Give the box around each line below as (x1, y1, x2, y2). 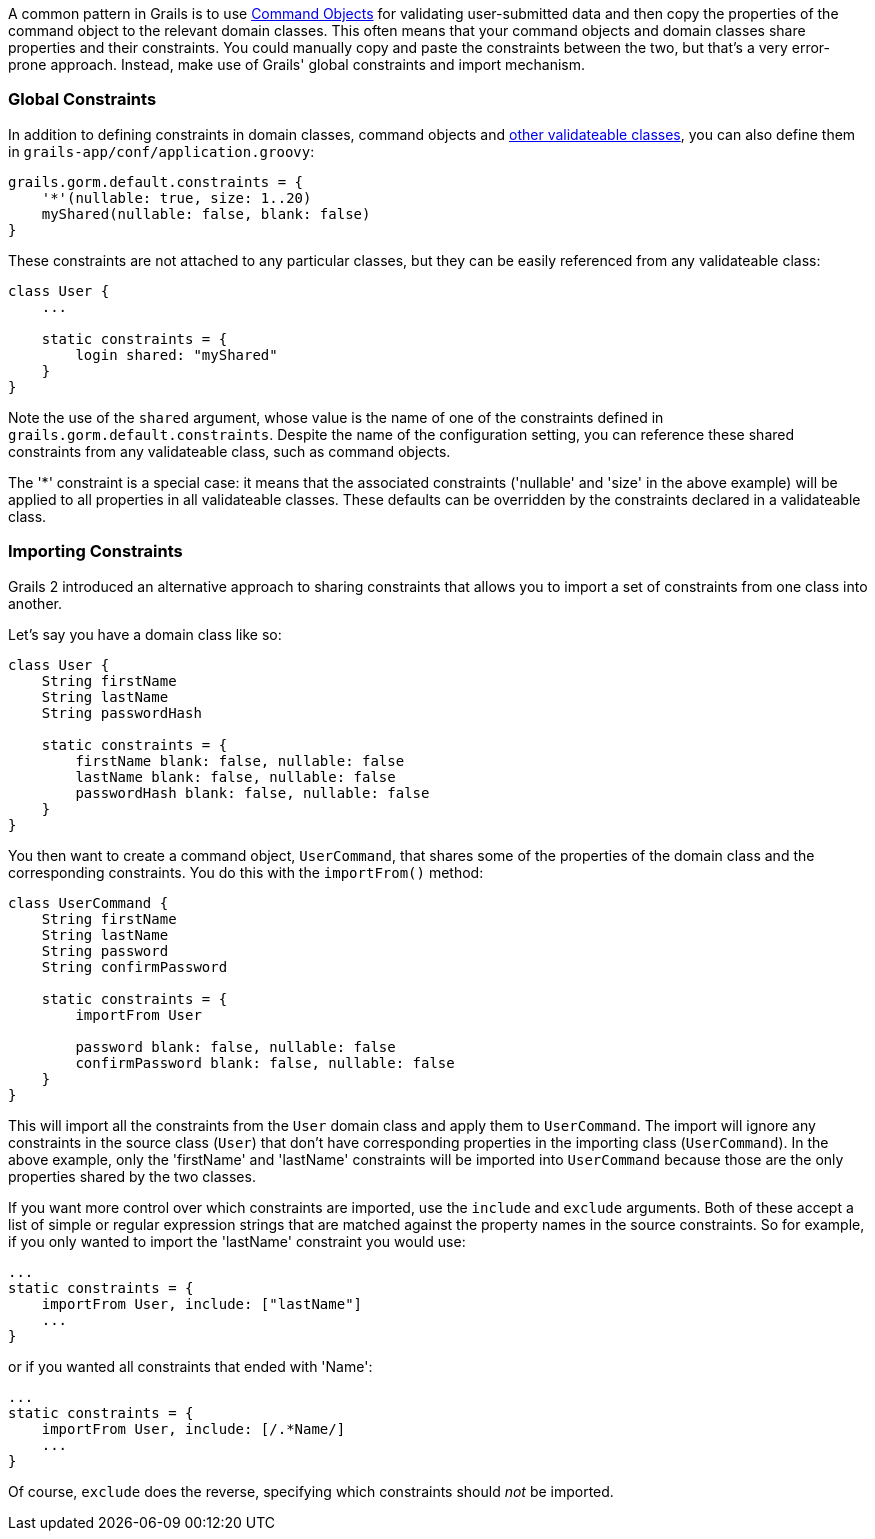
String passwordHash (41, 704, 202, 721)
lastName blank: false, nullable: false (75, 768, 396, 785)
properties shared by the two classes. (8, 1167, 256, 1185)
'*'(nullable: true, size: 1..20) (41, 189, 312, 206)
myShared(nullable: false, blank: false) (41, 205, 371, 222)
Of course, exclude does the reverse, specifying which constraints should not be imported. (8, 1482, 614, 1500)
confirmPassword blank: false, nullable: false (75, 1054, 455, 1071)
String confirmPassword (41, 958, 228, 975)
